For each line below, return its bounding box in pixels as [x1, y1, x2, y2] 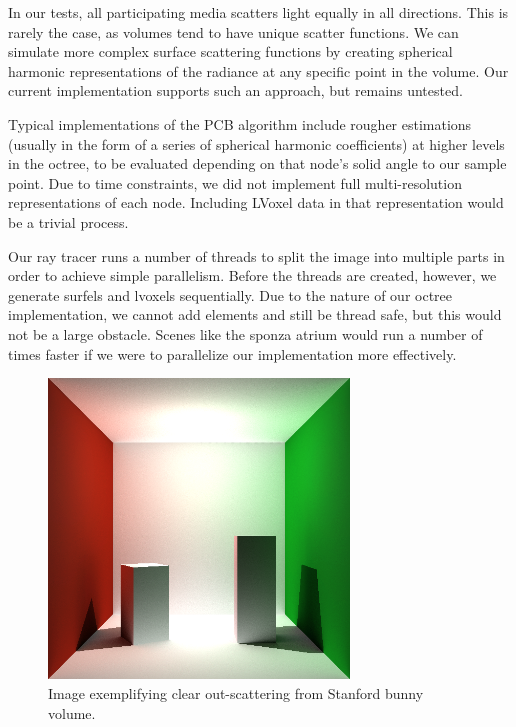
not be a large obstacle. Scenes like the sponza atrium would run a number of [8, 323, 483, 344]
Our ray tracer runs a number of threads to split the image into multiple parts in [8, 245, 505, 266]
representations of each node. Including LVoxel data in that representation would [8, 192, 504, 213]
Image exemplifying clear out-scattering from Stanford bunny [48, 683, 424, 704]
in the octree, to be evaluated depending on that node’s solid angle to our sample [8, 153, 507, 174]
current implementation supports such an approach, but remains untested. [8, 80, 463, 101]
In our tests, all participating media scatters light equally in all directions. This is [8, 2, 509, 22]
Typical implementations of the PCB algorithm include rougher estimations [8, 113, 472, 134]
